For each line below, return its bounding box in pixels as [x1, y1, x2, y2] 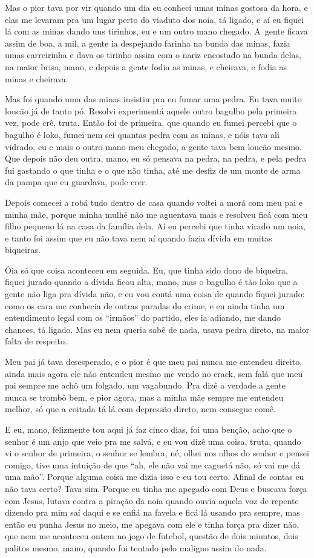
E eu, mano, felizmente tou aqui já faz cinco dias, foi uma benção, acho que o [5, 423, 292, 435]
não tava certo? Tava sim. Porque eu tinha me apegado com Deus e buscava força [5, 482, 307, 494]
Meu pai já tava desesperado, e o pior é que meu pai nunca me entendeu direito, [5, 355, 303, 368]
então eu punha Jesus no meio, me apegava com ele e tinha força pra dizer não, [5, 517, 299, 530]
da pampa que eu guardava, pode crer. [5, 176, 148, 188]
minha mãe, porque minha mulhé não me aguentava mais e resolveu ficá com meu [5, 208, 308, 220]
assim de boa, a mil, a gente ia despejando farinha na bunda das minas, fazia [5, 36, 290, 49]
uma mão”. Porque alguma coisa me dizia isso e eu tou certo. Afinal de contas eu [5, 470, 304, 483]
